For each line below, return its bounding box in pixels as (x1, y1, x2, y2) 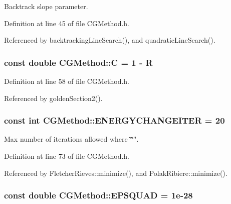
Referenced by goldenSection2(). (4, 92, 103, 103)
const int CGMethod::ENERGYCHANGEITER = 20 (4, 114, 225, 127)
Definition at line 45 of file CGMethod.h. (4, 18, 129, 28)
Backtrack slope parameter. (4, 1, 88, 11)
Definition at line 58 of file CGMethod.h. (4, 76, 129, 86)
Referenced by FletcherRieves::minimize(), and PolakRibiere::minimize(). (4, 167, 227, 178)
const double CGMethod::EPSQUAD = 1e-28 (4, 189, 193, 201)
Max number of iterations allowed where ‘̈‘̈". (4, 134, 139, 144)
